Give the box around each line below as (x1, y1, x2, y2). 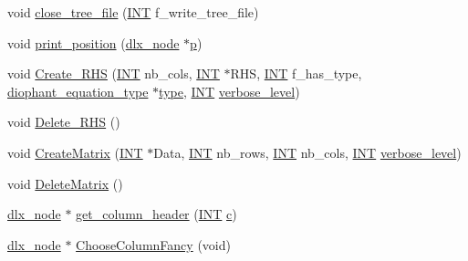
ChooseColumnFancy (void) (76, 235, 231, 254)
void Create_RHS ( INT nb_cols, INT (7, 64, 220, 83)
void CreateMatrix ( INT (7, 142, 143, 162)
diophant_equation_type (7, 81, 149, 100)
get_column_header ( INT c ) (76, 204, 237, 224)
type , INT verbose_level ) (159, 81, 300, 100)
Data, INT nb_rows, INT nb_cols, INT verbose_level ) (153, 142, 462, 162)
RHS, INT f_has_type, (230, 64, 362, 83)
